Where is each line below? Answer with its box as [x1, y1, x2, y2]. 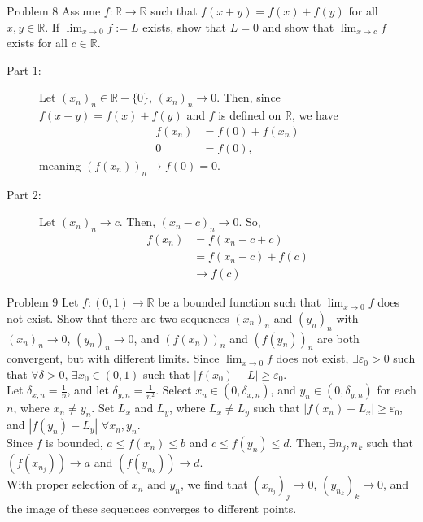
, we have [291, 107, 338, 124]
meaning [39, 156, 81, 173]
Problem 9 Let [7, 294, 79, 311]
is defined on [218, 107, 281, 124]
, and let [67, 381, 109, 398]
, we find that [180, 476, 248, 493]
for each [377, 381, 416, 398]
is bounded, [46, 434, 103, 451]
